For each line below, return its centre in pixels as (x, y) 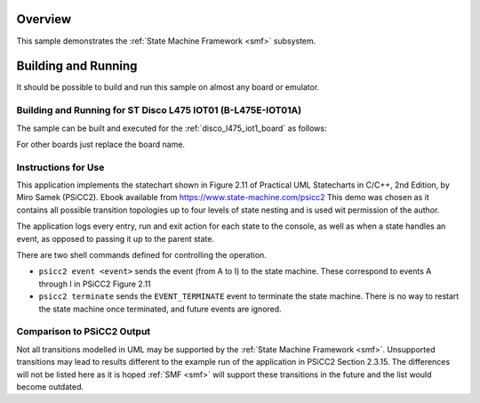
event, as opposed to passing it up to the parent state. (116, 238)
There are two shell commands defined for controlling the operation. (141, 255)
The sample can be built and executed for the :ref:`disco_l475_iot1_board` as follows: (172, 128)
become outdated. (50, 386)
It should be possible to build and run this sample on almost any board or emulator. (168, 87)
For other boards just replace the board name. (101, 144)
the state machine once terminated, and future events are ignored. (160, 309)
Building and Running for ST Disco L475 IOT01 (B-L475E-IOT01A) (159, 110)
